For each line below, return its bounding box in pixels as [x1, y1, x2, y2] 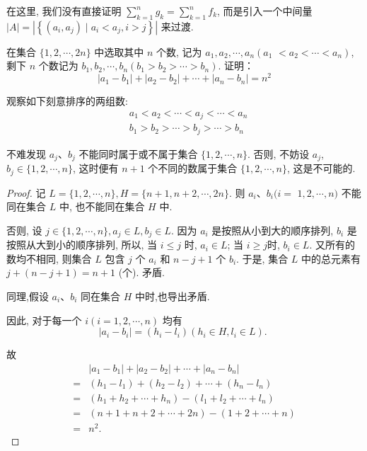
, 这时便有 [72, 161, 119, 176]
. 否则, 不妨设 [247, 146, 310, 161]
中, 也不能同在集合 [59, 199, 145, 214]
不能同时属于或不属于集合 [78, 146, 198, 161]
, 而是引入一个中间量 [217, 4, 313, 18]
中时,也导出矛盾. [134, 288, 210, 303]
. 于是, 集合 [236, 251, 289, 266]
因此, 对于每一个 [6, 312, 82, 327]
